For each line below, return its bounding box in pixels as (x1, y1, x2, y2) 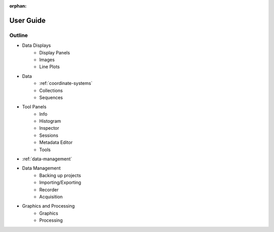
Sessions (39, 132, 58, 138)
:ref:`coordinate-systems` (39, 80, 93, 86)
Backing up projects (39, 172, 81, 178)
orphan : (9, 3, 27, 9)
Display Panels (39, 49, 71, 55)
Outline (9, 32, 28, 39)
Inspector (39, 125, 59, 131)
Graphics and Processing (22, 203, 75, 209)
